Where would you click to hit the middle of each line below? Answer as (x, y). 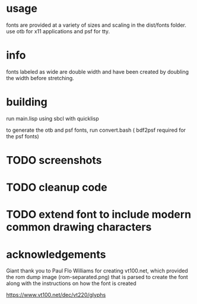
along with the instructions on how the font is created (71, 283)
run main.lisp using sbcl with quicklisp (53, 118)
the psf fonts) (23, 136)
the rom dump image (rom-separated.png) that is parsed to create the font (97, 277)
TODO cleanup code (57, 187)
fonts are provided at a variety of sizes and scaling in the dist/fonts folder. (96, 25)
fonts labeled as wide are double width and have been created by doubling (97, 72)
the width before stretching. (40, 78)
